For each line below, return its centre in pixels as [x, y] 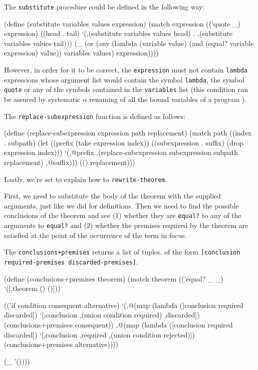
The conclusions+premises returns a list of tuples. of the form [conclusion [122, 252]
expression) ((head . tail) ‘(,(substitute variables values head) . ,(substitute [118, 33]
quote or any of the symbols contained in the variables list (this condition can [126, 89]
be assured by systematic [42, 99]
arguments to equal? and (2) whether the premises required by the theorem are [126, 225]
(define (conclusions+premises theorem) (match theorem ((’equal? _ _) [114, 278]
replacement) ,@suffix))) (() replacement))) [70, 162]
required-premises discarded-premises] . [71, 262]
